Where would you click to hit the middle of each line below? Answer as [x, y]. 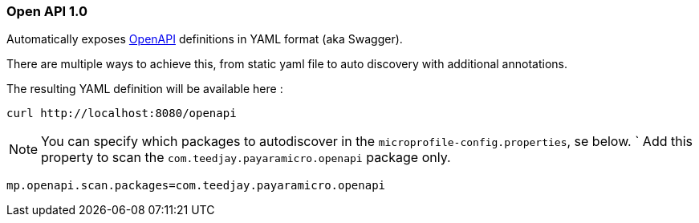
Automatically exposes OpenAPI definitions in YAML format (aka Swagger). [205, 39]
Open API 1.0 [47, 11]
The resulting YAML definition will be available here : [145, 89]
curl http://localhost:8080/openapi [122, 114]
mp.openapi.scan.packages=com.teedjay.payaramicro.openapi [196, 186]
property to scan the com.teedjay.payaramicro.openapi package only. [246, 158]
